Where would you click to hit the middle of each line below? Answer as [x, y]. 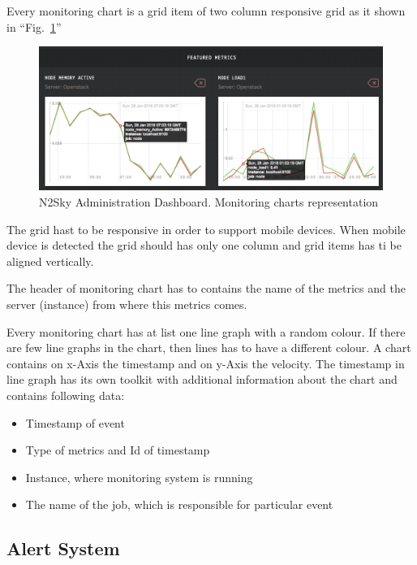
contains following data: [66, 395]
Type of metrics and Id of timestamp [118, 450]
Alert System [63, 548]
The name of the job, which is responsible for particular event [179, 504]
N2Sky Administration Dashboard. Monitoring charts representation [209, 202]
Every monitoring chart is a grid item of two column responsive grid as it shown [206, 11]
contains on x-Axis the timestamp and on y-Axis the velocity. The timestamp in [206, 363]
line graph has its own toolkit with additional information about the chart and [202, 379]
